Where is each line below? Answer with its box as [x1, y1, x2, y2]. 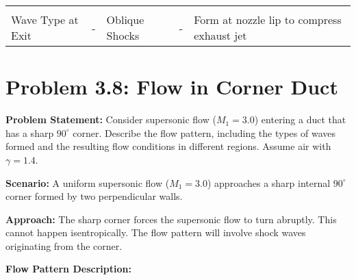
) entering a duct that [254, 112, 346, 127]
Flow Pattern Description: [5, 262, 131, 276]
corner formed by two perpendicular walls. [5, 189, 183, 203]
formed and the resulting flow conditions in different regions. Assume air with [5, 139, 331, 153]
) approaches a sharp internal [207, 175, 331, 190]
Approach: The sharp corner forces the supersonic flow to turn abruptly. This [5, 212, 337, 226]
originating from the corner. [5, 238, 123, 253]
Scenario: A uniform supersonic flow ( [5, 175, 170, 190]
